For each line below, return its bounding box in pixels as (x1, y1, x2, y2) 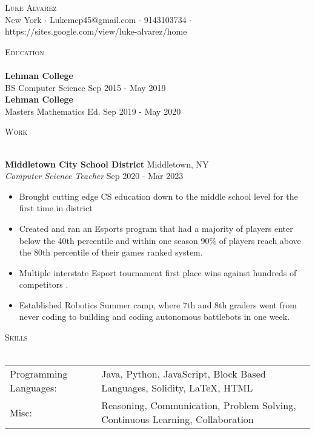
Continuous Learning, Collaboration (101, 412, 254, 427)
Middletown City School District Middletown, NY (5, 157, 209, 170)
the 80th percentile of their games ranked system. (19, 246, 203, 259)
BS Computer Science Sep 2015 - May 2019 (5, 81, 166, 93)
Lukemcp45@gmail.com (49, 13, 136, 25)
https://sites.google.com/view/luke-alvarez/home (5, 25, 187, 38)
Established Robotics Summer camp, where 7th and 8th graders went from (19, 298, 297, 311)
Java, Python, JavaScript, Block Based (101, 367, 266, 381)
